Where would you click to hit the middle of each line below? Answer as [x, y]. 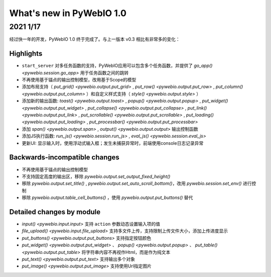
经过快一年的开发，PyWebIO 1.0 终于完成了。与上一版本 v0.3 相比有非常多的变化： [95, 39]
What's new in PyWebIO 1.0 [68, 13]
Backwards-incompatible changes [64, 158]
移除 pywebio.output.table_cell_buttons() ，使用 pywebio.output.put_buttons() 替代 [107, 198]
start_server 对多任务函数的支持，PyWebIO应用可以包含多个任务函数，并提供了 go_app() [117, 66]
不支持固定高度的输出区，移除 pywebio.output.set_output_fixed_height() [96, 176]
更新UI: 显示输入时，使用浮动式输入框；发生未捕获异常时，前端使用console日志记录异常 [113, 143]
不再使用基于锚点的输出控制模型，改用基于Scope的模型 [79, 80]
